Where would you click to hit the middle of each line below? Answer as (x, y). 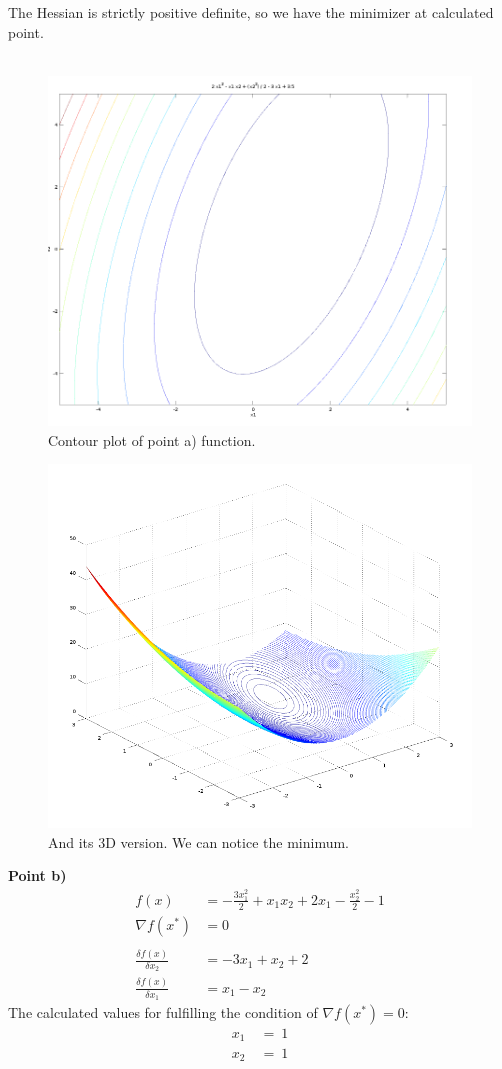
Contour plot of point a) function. (152, 439)
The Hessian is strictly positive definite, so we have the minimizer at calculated (251, 12)
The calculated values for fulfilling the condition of (163, 1012)
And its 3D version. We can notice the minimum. (198, 841)
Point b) (37, 875)
